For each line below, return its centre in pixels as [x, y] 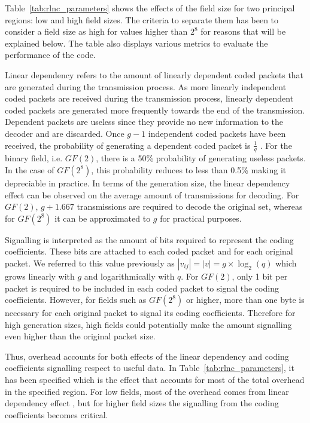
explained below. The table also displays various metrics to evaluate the [136, 43]
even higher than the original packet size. [80, 336]
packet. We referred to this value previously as [90, 263]
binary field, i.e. [34, 158]
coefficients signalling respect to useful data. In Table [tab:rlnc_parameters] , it [150, 368]
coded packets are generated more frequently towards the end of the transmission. [155, 110]
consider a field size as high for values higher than [96, 31]
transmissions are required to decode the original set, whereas [190, 206]
